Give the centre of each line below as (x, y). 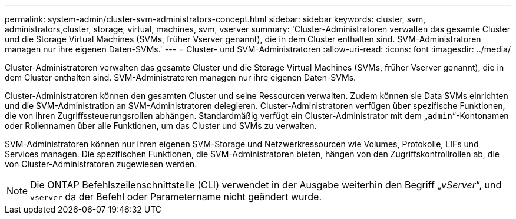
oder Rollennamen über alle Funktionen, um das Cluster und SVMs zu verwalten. (161, 126)
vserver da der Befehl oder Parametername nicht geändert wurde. (176, 197)
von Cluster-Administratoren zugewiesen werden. (101, 164)
